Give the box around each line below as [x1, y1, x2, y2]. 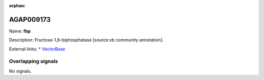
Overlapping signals [9, 58, 58, 65]
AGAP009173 [9, 15, 51, 24]
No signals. [9, 68, 32, 74]
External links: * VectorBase [9, 46, 66, 52]
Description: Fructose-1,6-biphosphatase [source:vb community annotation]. [9, 37, 164, 43]
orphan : [9, 3, 26, 8]
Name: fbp [9, 28, 31, 34]
